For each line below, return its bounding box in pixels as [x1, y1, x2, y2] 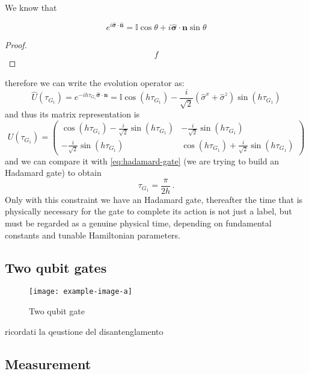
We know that [5, 1, 57, 13]
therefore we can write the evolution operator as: [5, 76, 185, 89]
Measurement [5, 354, 91, 373]
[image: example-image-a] [29, 287, 132, 296]
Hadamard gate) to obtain [5, 166, 102, 179]
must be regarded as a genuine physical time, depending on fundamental [5, 217, 272, 229]
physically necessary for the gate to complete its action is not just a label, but [5, 205, 292, 217]
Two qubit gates [5, 258, 107, 276]
